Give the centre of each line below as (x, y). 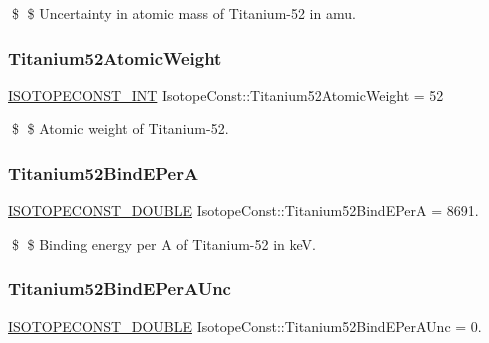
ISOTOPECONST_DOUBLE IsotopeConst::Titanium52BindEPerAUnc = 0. (245, 325)
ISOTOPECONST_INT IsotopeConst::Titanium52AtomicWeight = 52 (226, 94)
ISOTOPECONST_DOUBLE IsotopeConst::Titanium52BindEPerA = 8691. (243, 210)
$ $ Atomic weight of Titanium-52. (120, 128)
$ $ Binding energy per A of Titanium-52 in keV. (163, 243)
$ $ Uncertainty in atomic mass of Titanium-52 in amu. (183, 13)
